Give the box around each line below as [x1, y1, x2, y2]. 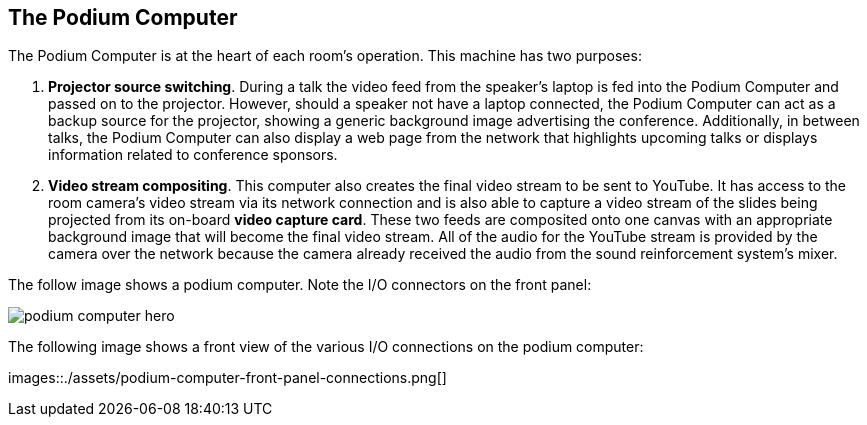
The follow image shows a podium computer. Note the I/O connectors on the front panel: [8, 276, 592, 294]
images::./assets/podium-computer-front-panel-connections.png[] [8, 369, 447, 387]
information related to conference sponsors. [48, 146, 338, 164]
